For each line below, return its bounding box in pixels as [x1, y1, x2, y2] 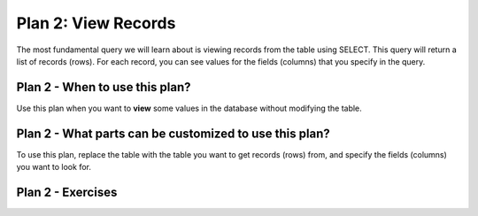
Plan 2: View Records [16, 13, 176, 33]
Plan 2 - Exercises [16, 184, 118, 199]
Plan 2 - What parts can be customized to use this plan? [16, 126, 331, 141]
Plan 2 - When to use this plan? [16, 80, 191, 95]
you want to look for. [16, 162, 92, 173]
